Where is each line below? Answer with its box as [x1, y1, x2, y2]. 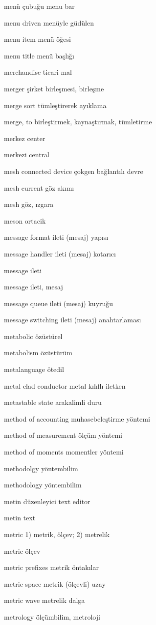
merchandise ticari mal [4, 67, 72, 77]
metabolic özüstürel [4, 331, 63, 341]
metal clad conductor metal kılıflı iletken [4, 380, 126, 391]
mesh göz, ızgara [4, 199, 54, 209]
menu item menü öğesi [4, 34, 71, 44]
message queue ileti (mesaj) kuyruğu [4, 298, 113, 308]
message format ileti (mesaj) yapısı [4, 232, 109, 242]
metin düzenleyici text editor [4, 496, 90, 506]
